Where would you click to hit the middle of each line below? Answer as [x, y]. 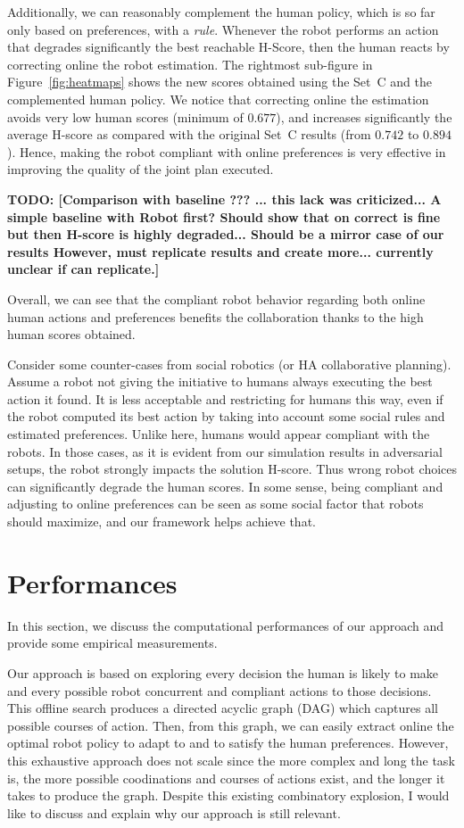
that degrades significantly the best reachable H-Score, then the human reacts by [228, 47]
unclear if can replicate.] [83, 269]
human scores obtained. [71, 334]
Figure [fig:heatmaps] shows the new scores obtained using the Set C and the [220, 82]
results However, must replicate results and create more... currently [220, 251]
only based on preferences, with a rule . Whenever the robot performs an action [223, 29]
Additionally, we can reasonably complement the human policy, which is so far [221, 12]
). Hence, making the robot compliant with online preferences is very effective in [227, 151]
